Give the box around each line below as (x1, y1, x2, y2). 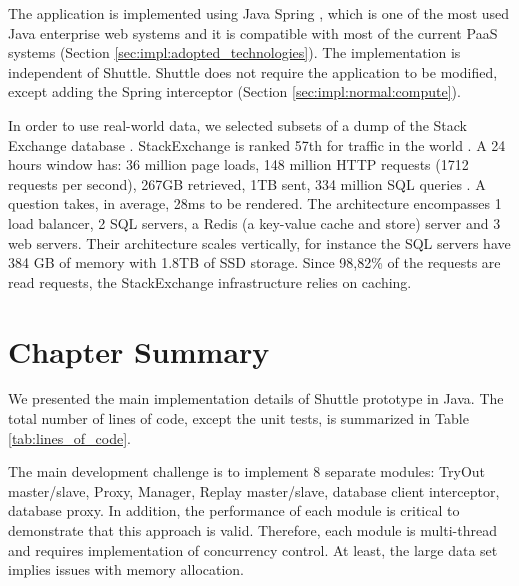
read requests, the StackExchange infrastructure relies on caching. (8, 271, 412, 292)
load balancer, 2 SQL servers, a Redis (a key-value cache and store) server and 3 (8, 212, 501, 233)
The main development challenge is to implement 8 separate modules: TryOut (8, 461, 486, 482)
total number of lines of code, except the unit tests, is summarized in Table (8, 408, 469, 429)
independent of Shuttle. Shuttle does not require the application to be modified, (8, 61, 498, 82)
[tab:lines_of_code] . (8, 427, 132, 448)
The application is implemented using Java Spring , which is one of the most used (8, 3, 510, 23)
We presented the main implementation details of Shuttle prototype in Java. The (8, 388, 504, 409)
